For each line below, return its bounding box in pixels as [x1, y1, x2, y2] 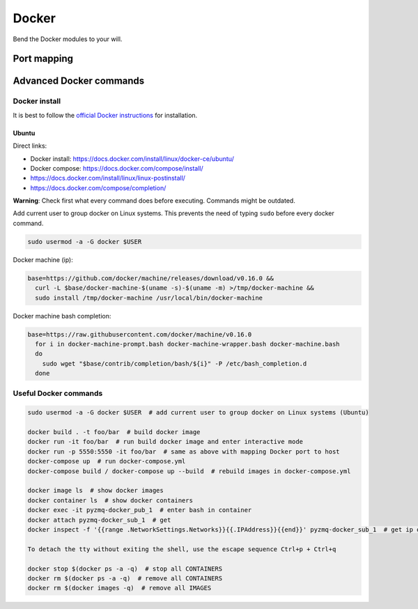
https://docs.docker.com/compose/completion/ [30, 183, 167, 192]
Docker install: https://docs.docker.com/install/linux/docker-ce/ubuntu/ [30, 154, 235, 163]
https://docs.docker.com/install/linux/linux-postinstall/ [30, 174, 186, 183]
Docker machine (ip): [13, 255, 73, 264]
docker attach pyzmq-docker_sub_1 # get [27, 516, 171, 524]
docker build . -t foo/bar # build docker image [27, 429, 201, 436]
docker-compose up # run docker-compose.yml [27, 457, 186, 465]
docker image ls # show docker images [27, 486, 164, 495]
